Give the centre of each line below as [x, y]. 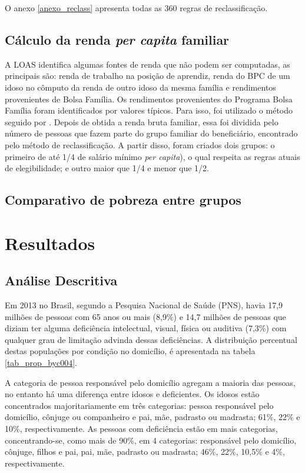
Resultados [50, 243]
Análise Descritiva [61, 280]
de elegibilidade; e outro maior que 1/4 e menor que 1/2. [107, 168]
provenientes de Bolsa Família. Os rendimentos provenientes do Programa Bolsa [149, 99]
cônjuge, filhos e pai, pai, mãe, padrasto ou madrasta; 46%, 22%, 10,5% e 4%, [145, 452]
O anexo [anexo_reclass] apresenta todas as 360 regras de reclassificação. [136, 8]
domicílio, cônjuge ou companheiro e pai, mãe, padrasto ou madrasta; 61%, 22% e [152, 417]
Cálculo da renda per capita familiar [117, 39]
